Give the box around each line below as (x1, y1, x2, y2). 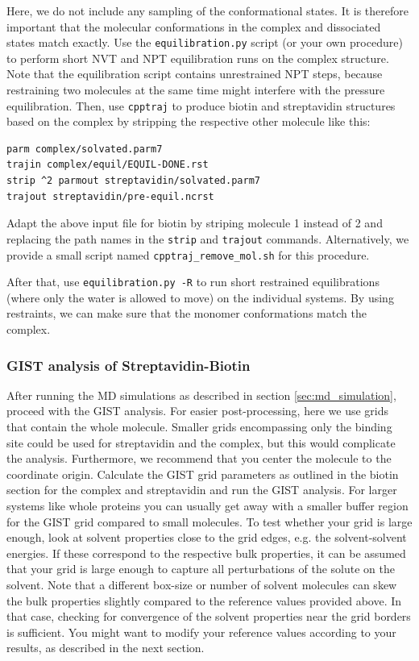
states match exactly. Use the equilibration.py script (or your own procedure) (6, 34, 403, 51)
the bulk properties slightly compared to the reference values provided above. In (6, 592, 402, 609)
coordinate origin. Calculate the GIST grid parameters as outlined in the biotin (6, 465, 399, 482)
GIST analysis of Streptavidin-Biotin (6, 355, 251, 375)
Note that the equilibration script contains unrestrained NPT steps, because (6, 65, 383, 82)
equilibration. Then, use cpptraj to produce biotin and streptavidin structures (6, 97, 396, 114)
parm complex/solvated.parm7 (6, 143, 163, 155)
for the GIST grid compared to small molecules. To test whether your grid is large (6, 513, 413, 530)
